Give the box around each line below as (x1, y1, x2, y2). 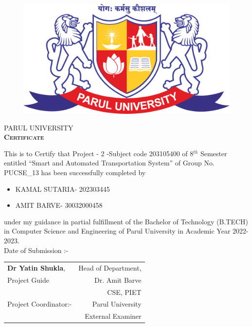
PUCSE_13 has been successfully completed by (4, 167, 146, 178)
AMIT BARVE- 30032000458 (15, 200, 103, 210)
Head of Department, (78, 262, 142, 272)
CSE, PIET (107, 287, 142, 297)
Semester (200, 148, 227, 158)
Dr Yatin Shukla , (7, 262, 66, 272)
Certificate (4, 132, 44, 142)
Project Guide (7, 274, 49, 285)
